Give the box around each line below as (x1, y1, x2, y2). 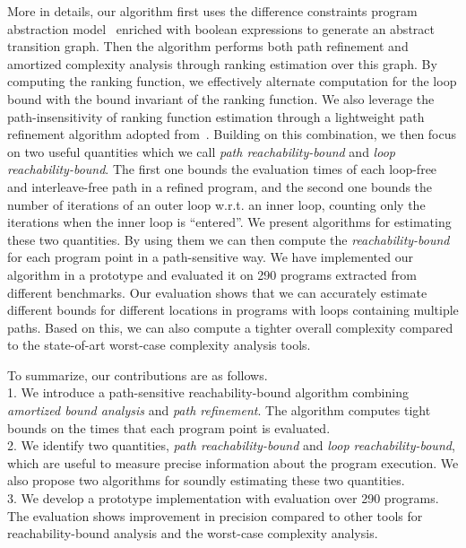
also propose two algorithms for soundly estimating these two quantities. (7, 471, 405, 490)
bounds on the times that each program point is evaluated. (7, 418, 331, 437)
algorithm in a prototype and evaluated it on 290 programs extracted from (7, 265, 417, 283)
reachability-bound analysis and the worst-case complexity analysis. (7, 524, 378, 543)
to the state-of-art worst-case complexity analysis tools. (7, 335, 311, 354)
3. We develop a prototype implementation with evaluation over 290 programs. (7, 489, 439, 508)
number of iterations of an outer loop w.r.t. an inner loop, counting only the (7, 195, 426, 213)
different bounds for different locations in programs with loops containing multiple (7, 300, 459, 319)
